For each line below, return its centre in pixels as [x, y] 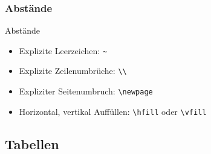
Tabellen [32, 143]
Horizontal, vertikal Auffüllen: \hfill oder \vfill [113, 111]
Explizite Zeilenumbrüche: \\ [73, 71]
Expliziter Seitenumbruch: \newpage [86, 91]
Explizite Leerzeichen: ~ [63, 50]
